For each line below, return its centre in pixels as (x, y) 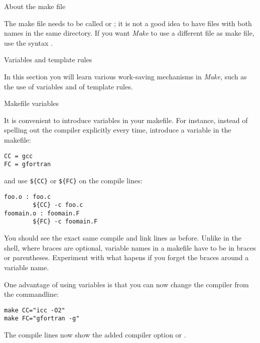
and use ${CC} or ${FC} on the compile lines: (73, 180)
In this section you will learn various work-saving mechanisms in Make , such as (125, 76)
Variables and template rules (48, 60)
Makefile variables (32, 103)
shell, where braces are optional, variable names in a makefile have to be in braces (130, 247)
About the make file (35, 6)
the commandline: (31, 294)
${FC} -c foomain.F (65, 222)
